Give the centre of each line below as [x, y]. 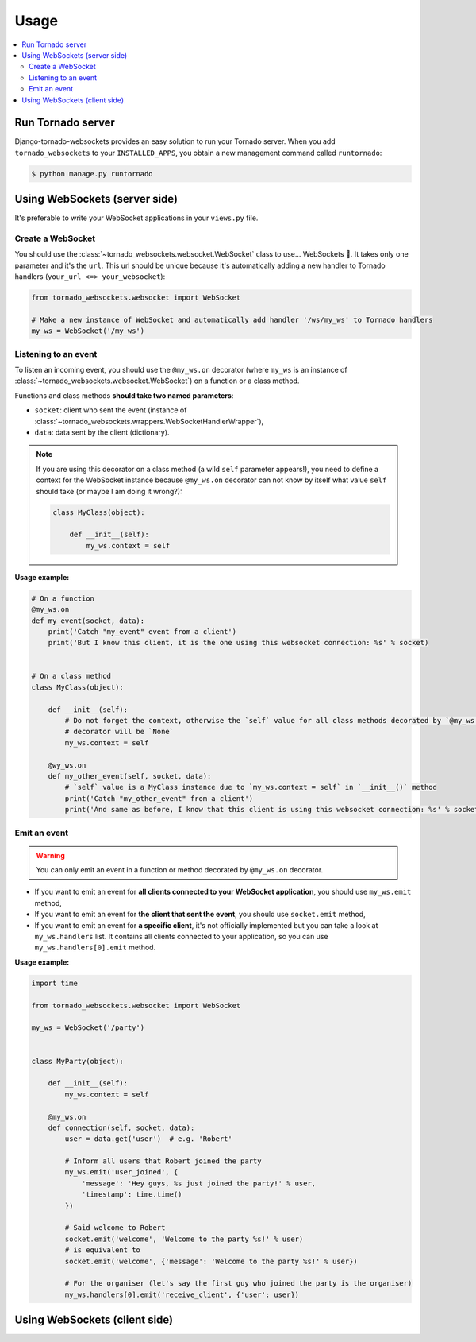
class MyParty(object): [78, 1061]
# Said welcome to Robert [115, 1228]
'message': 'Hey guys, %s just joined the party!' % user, [199, 1183]
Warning [50, 855]
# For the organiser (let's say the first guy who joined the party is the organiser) [238, 1284]
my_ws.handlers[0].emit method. [95, 948]
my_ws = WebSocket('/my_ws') [88, 331]
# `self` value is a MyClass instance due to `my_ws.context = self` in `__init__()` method [251, 787]
